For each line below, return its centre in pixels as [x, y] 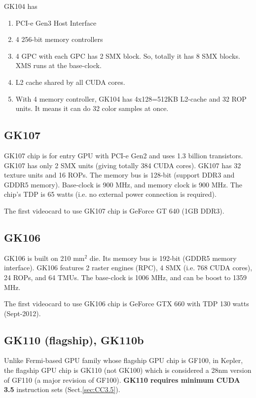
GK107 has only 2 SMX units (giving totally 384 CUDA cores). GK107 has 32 [123, 165]
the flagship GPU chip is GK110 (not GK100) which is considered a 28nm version [128, 370]
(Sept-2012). [22, 313]
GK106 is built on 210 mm [44, 258]
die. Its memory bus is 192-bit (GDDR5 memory [163, 258]
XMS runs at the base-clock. [58, 65]
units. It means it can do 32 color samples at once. [92, 108]
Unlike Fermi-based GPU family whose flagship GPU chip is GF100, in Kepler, [124, 360]
